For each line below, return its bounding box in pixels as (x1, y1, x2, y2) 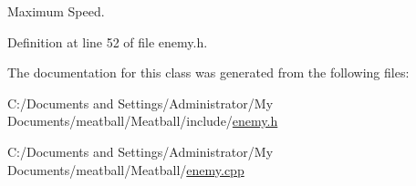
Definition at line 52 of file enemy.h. (7, 32, 208, 51)
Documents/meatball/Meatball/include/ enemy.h (7, 111, 278, 130)
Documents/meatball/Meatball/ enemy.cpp (7, 160, 244, 179)
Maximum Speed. (7, 2, 105, 20)
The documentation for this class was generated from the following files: (7, 63, 410, 82)
